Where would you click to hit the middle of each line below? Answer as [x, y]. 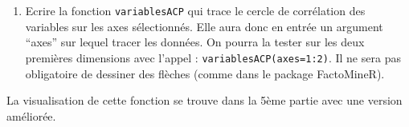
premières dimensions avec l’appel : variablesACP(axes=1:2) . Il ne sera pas [213, 57]
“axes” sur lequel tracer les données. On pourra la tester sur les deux [195, 42]
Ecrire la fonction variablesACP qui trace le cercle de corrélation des [195, 10]
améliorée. [31, 115]
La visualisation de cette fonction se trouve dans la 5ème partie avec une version [204, 100]
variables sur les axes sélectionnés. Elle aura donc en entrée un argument [204, 26]
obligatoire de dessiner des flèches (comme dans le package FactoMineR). [205, 73]
